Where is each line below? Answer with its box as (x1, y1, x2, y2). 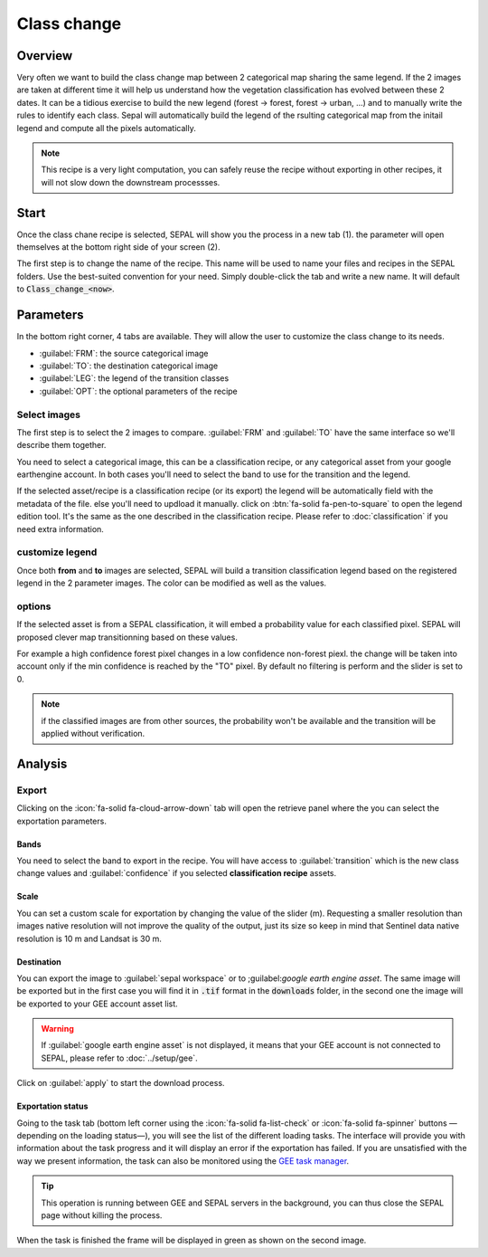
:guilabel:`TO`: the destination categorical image (39, 360, 219, 371)
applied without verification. (41, 728, 145, 739)
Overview (16, 48, 73, 63)
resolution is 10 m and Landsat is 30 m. (16, 933, 163, 944)
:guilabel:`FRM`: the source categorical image (39, 348, 209, 358)
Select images (16, 408, 81, 421)
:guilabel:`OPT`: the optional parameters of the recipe (39, 386, 239, 396)
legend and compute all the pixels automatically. (16, 122, 196, 133)
